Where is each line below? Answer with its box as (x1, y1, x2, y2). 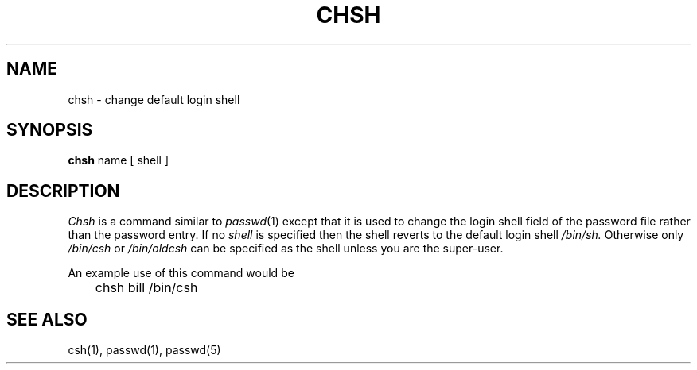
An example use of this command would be (68, 266, 294, 280)
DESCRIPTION (6, 180, 120, 201)
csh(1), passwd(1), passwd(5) (68, 343, 221, 357)
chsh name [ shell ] (68, 153, 169, 168)
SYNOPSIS (6, 120, 93, 141)
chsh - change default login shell (68, 92, 240, 106)
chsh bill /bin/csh (95, 279, 198, 296)
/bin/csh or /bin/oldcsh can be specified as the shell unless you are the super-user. (68, 241, 504, 256)
